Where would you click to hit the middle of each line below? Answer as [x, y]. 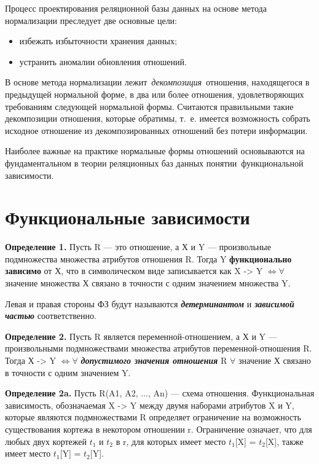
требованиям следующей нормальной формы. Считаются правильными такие [149, 106]
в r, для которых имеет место [171, 441]
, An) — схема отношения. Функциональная [231, 393]
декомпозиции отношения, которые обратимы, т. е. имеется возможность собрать [158, 118]
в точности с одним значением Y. [68, 372]
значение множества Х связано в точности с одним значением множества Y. [148, 283]
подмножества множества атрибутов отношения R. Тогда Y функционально [148, 258]
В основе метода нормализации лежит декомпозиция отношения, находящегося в [157, 82]
